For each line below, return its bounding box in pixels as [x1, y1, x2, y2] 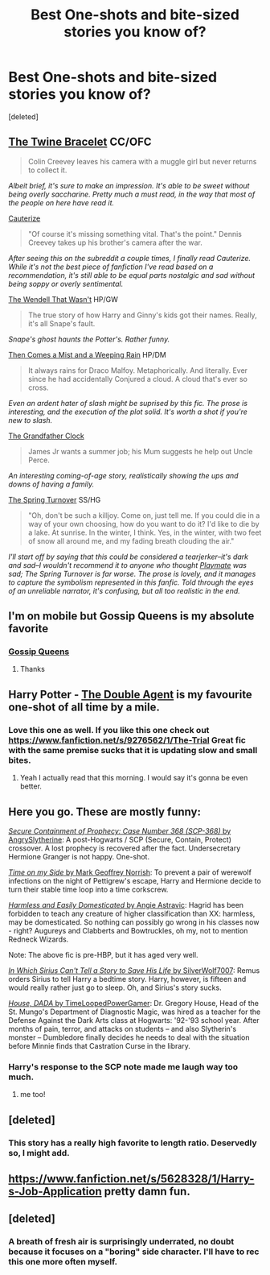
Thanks [19, 664, 46, 674]
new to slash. [8, 415, 53, 424]
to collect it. [27, 165, 67, 175]
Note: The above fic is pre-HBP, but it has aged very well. [8, 950, 198, 959]
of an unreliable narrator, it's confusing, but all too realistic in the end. [8, 586, 241, 595]
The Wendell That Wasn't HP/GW [8, 294, 119, 304]
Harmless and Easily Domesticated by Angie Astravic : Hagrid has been [8, 900, 243, 909]
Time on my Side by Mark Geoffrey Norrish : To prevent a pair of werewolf [8, 867, 252, 877]
